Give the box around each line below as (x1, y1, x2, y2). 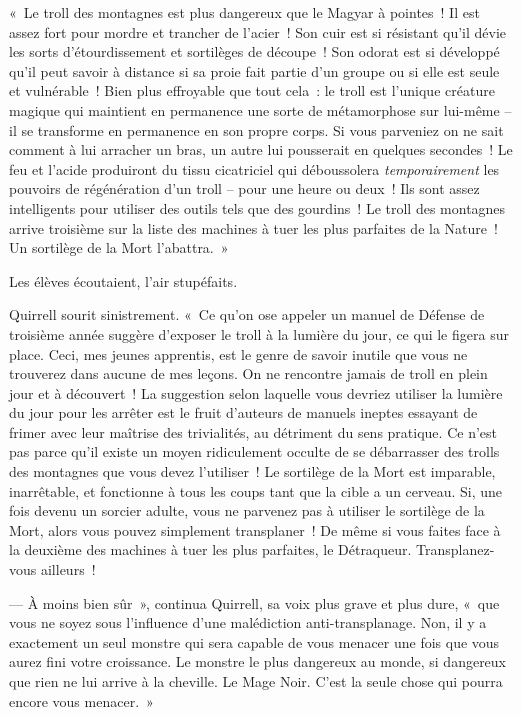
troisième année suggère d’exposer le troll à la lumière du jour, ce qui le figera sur (9, 323, 509, 344)
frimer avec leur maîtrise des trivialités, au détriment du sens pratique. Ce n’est (9, 421, 497, 442)
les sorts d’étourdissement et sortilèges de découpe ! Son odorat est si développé (9, 41, 500, 62)
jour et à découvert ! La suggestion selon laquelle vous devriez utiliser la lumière (9, 382, 503, 403)
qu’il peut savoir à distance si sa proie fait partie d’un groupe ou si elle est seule (9, 60, 500, 81)
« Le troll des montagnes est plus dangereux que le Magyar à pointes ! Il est (9, 2, 480, 22)
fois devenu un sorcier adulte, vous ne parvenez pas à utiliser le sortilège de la (9, 500, 485, 521)
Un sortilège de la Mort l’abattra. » (9, 237, 229, 258)
